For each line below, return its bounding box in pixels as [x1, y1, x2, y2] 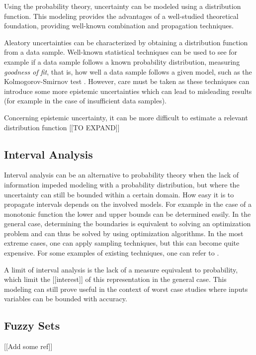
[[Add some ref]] [4, 341, 53, 352]
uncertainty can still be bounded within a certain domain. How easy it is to [4, 189, 234, 199]
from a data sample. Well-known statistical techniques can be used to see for [4, 47, 238, 57]
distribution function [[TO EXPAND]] [4, 122, 120, 132]
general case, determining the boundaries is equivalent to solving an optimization [4, 218, 251, 229]
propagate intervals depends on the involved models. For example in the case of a [4, 199, 252, 209]
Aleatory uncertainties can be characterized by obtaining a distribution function [4, 37, 248, 47]
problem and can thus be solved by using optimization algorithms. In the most [4, 228, 244, 238]
